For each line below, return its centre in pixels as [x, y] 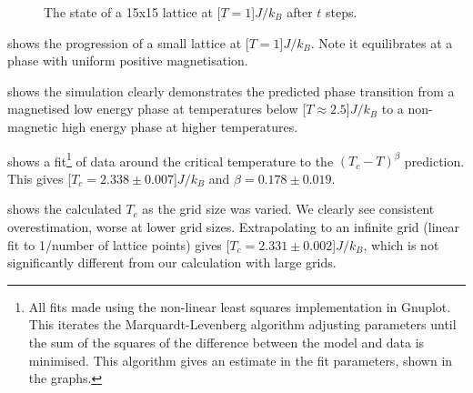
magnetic [33, 126]
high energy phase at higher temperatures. [180, 126]
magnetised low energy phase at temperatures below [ [157, 109]
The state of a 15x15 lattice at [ [132, 12]
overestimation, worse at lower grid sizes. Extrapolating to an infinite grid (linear [234, 227]
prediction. [434, 161]
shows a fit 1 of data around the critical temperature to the [171, 159]
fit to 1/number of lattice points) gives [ [119, 244]
